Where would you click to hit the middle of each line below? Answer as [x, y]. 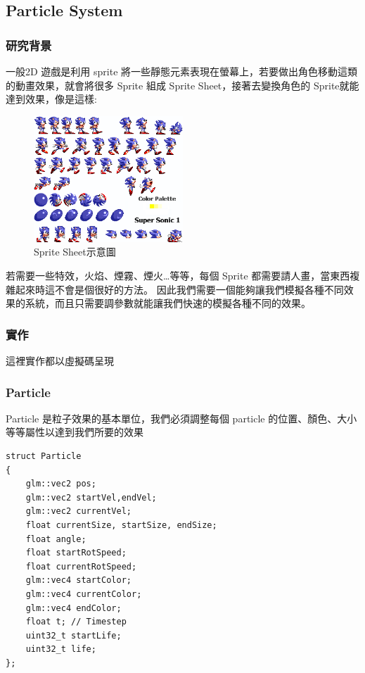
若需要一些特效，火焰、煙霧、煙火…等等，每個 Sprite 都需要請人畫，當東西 [178, 276]
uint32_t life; [61, 649]
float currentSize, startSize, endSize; [121, 526]
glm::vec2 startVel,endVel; [91, 497]
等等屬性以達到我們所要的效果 [75, 432]
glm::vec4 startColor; [78, 580]
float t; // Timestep [76, 622]
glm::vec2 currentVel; [78, 511]
